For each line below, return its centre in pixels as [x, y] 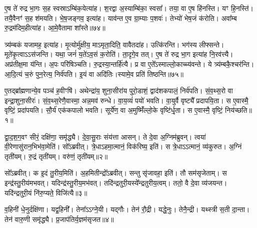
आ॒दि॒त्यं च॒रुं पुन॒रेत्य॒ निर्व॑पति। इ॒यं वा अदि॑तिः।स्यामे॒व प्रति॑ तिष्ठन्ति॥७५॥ [94, 74]
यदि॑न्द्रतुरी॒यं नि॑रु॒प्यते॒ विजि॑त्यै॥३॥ [46, 192]
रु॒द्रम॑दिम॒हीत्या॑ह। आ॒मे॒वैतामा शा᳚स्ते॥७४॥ [55, 28]
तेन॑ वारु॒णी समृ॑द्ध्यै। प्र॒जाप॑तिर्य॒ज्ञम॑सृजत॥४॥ [59, 219]
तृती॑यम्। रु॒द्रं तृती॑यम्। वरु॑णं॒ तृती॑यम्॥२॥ [56, 156]
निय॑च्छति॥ [238, 110]
